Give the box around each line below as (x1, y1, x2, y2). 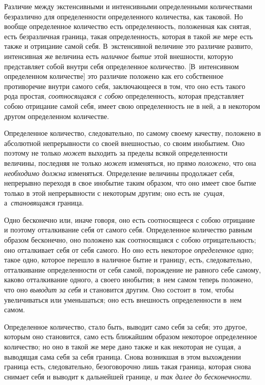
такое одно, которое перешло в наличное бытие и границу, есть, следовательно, (4, 254, 252, 265)
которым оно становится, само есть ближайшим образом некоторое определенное (4, 331, 257, 342)
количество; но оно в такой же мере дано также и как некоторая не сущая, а (4, 341, 242, 351)
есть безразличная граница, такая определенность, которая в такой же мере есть (4, 31, 253, 41)
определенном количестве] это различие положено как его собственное (4, 71, 224, 81)
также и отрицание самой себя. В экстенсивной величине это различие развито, (4, 41, 253, 51)
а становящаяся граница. (4, 197, 84, 208)
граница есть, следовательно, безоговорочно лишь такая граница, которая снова (4, 361, 251, 372)
